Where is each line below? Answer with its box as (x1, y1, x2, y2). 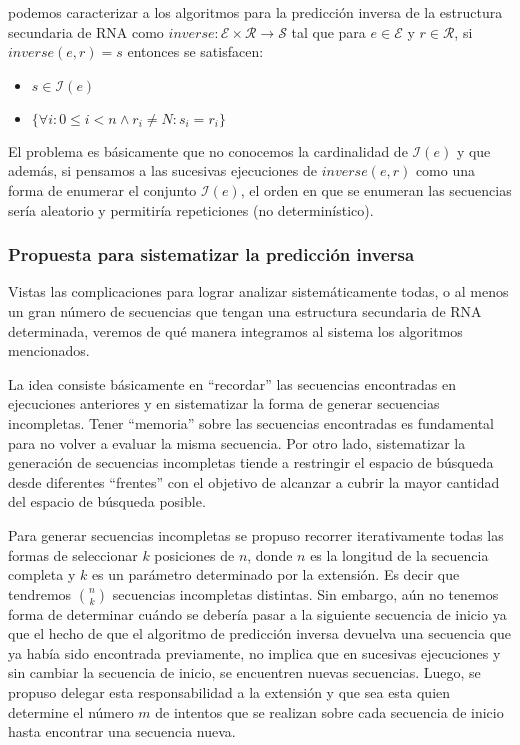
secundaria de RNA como (8, 21, 164, 42)
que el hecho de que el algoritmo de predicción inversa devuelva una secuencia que (8, 623, 512, 644)
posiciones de (154, 544, 235, 565)
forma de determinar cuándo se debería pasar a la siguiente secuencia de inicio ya (8, 603, 507, 624)
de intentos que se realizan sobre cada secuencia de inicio (155, 701, 504, 722)
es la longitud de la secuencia (310, 544, 489, 565)
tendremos (8, 583, 72, 604)
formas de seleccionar (8, 544, 138, 565)
